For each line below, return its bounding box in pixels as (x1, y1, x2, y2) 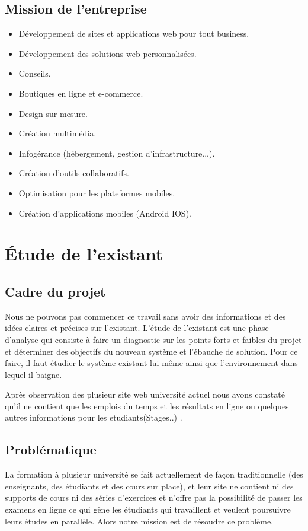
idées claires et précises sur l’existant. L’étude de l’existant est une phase (5, 322, 269, 334)
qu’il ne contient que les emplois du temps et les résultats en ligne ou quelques (5, 399, 289, 412)
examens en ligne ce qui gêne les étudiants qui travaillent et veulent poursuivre (5, 503, 291, 516)
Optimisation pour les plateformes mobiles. (18, 186, 175, 199)
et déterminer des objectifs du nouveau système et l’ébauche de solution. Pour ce (5, 345, 298, 357)
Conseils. (18, 67, 51, 80)
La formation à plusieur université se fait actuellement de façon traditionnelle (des (5, 468, 303, 481)
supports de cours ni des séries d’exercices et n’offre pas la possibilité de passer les (5, 491, 303, 504)
